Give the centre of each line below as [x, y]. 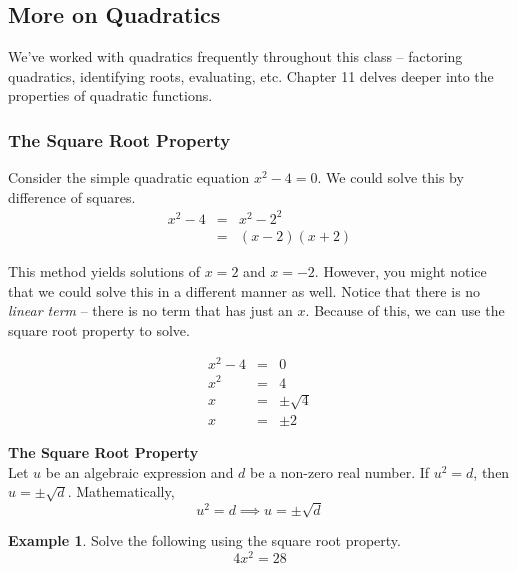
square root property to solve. [99, 329]
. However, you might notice [400, 270]
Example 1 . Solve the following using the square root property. [204, 540]
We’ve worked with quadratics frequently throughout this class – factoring [235, 56]
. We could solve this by [390, 177]
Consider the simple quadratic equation [129, 177]
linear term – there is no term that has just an [150, 310]
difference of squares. [72, 196]
